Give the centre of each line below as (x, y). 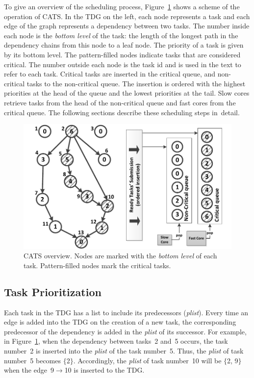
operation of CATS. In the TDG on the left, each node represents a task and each (127, 16)
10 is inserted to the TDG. (104, 370)
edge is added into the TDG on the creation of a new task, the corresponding (120, 322)
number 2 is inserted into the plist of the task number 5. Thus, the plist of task (124, 350)
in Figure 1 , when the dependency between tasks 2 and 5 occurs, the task (116, 341)
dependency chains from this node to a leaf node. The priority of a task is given (124, 45)
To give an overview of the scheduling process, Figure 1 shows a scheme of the (122, 6)
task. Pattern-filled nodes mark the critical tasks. (97, 265)
